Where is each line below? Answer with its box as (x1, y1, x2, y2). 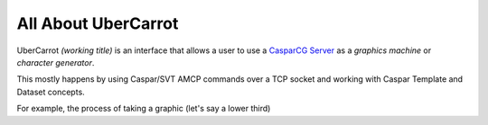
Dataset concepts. (16, 86, 85, 97)
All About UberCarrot (16, 13, 179, 33)
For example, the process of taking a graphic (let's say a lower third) (16, 103, 271, 114)
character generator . (16, 57, 95, 67)
